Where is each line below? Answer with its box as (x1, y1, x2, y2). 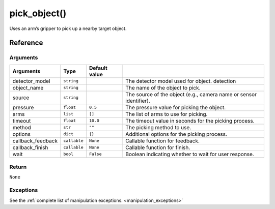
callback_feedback (12, 137, 58, 144)
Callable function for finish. (125, 144, 190, 151)
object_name (12, 84, 44, 91)
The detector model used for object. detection (125, 77, 236, 84)
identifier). (125, 97, 150, 104)
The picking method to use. (125, 124, 191, 131)
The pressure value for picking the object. (125, 104, 226, 111)
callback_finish (12, 144, 48, 151)
